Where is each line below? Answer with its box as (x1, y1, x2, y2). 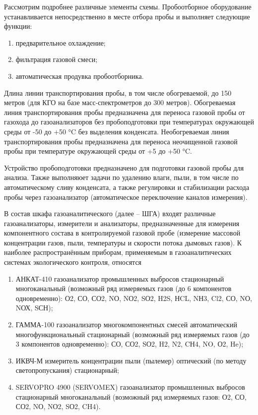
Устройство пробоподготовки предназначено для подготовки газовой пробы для (4, 162, 244, 173)
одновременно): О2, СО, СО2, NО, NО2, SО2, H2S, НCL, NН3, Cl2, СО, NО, (15, 293, 252, 303)
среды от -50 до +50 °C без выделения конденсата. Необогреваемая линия (4, 126, 229, 136)
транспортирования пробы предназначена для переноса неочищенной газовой (4, 136, 238, 146)
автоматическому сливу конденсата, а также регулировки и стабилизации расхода (4, 181, 250, 192)
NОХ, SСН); (15, 302, 53, 313)
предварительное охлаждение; (15, 37, 106, 48)
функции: (4, 21, 32, 31)
